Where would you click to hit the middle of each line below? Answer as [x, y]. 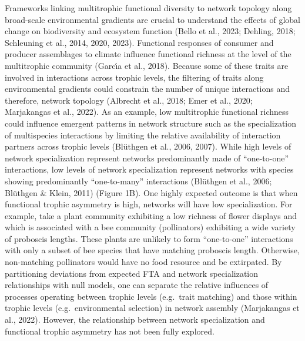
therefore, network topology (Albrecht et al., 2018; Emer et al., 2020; [129, 100]
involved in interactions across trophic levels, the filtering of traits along [134, 77]
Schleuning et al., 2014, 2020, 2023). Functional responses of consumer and [139, 42]
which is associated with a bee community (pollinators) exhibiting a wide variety [150, 227]
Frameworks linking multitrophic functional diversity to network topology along [148, 8]
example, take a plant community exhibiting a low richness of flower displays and [151, 215]
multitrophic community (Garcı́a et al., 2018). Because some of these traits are [147, 65]
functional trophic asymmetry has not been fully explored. [110, 331]
